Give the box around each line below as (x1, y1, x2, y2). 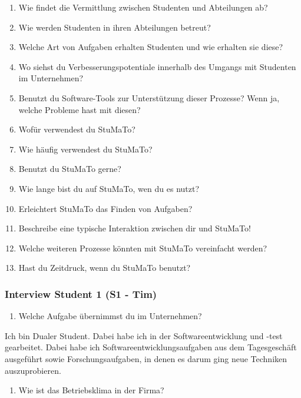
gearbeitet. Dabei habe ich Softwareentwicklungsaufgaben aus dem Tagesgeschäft (5, 341, 297, 353)
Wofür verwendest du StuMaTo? (18, 123, 135, 135)
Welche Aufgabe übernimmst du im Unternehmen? (18, 310, 202, 322)
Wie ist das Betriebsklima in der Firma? (18, 384, 164, 396)
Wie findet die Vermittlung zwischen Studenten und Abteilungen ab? (18, 1, 268, 13)
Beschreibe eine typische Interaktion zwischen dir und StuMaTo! (18, 222, 251, 234)
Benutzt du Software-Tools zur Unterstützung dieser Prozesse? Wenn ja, (18, 91, 280, 104)
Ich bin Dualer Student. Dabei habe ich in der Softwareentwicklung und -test (5, 329, 283, 341)
